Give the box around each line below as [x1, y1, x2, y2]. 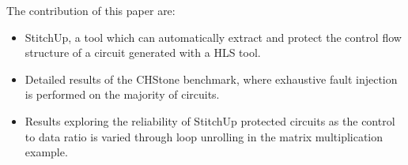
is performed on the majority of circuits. [25, 86, 220, 103]
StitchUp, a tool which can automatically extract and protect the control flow [25, 28, 402, 45]
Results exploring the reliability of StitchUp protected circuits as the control [25, 112, 395, 129]
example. [25, 144, 68, 160]
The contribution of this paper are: [6, 2, 176, 18]
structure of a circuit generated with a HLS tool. [25, 44, 261, 61]
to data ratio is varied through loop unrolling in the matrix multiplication [25, 128, 383, 144]
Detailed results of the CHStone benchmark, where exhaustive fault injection [25, 70, 398, 87]
